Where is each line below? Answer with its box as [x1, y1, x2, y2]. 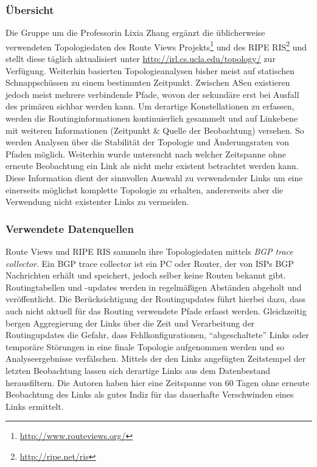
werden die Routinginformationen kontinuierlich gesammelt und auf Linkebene [5, 112, 298, 125]
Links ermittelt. [5, 400, 64, 412]
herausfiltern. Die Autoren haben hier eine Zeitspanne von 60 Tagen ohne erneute [5, 376, 310, 389]
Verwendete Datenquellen [5, 221, 134, 236]
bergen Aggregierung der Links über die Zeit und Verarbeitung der [5, 316, 255, 329]
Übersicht [5, 2, 54, 17]
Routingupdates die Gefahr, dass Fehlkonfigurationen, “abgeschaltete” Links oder [5, 328, 309, 341]
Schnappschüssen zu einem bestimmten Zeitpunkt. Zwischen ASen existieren [5, 76, 290, 89]
